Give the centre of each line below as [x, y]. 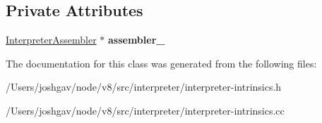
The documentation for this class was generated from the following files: [161, 63]
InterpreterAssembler [51, 40]
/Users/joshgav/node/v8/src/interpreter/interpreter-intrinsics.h [144, 87]
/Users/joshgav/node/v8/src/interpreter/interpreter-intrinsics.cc [145, 110]
